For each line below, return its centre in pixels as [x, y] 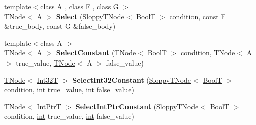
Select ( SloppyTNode [90, 16]
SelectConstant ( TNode [96, 53]
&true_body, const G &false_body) [60, 26]
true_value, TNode [45, 62]
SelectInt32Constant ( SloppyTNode [132, 79]
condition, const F [198, 16]
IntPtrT [49, 106]
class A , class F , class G [80, 6]
